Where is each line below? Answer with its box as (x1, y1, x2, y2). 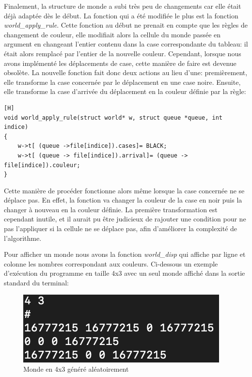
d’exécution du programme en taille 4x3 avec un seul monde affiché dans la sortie (4, 268, 245, 278)
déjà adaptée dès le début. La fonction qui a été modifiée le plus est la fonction (4, 10, 238, 20)
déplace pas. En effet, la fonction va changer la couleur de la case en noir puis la (4, 195, 242, 205)
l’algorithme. (4, 233, 42, 243)
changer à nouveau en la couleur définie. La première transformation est (4, 204, 218, 214)
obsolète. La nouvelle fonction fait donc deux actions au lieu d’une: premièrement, (4, 67, 248, 78)
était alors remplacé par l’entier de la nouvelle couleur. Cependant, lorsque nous (4, 48, 241, 58)
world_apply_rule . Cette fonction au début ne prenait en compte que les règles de (4, 20, 248, 30)
